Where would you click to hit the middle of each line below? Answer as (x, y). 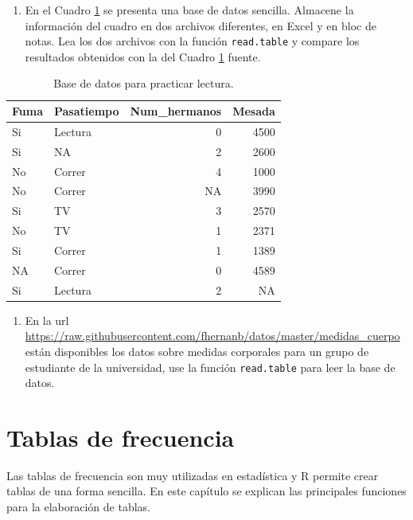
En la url (47, 320)
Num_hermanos (176, 111)
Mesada (254, 111)
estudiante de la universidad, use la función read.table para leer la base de (210, 367)
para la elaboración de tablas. (79, 507)
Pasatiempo (86, 111)
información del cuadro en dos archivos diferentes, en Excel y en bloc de (201, 25)
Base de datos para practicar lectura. (144, 83)
